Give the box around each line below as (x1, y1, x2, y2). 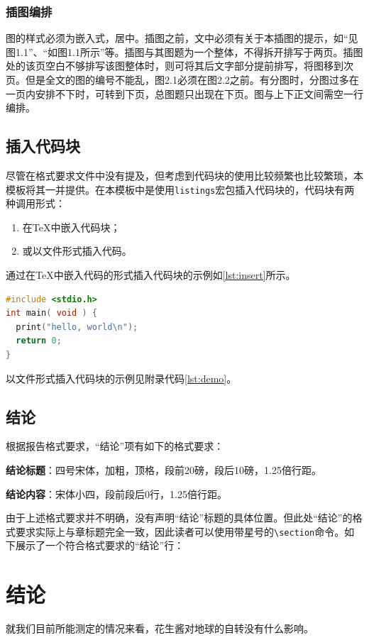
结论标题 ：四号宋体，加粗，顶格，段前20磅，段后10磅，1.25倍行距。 (6, 462, 321, 477)
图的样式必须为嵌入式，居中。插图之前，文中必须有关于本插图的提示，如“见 (6, 31, 358, 45)
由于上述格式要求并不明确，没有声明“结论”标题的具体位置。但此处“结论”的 (6, 510, 353, 525)
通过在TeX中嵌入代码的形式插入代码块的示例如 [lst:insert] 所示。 (6, 267, 296, 282)
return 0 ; (16, 336, 62, 346)
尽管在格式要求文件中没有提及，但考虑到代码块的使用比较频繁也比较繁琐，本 (6, 167, 363, 182)
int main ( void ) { (6, 308, 97, 319)
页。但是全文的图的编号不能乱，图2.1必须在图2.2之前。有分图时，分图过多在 (6, 72, 359, 87)
